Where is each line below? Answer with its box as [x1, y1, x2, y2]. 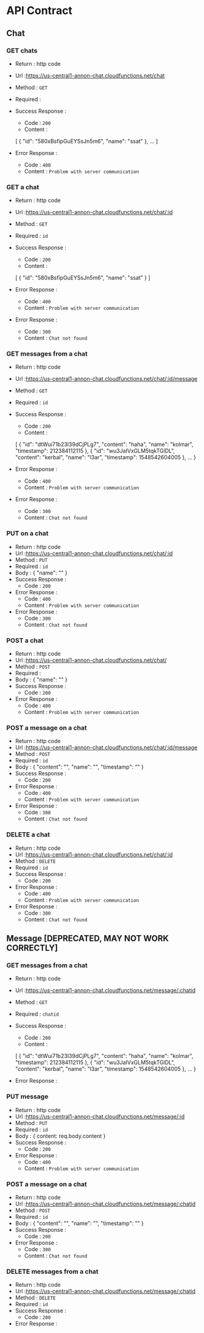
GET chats [6, 46, 38, 55]
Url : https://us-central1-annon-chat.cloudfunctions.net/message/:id [15, 1113, 185, 1120]
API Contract [6, 4, 73, 18]
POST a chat [6, 636, 44, 644]
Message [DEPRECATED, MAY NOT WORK [6, 933, 169, 944]
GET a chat [6, 182, 40, 191]
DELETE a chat [6, 830, 51, 839]
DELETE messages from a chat [6, 1267, 99, 1276]
